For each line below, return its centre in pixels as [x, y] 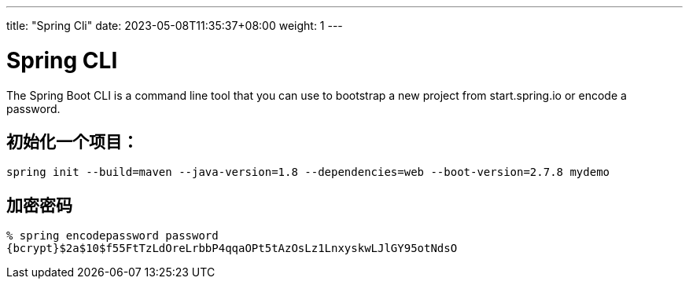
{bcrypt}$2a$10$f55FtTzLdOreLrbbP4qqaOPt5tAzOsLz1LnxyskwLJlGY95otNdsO [232, 248]
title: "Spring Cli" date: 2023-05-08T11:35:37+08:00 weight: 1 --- [175, 26]
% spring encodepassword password [112, 236]
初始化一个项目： [72, 141]
